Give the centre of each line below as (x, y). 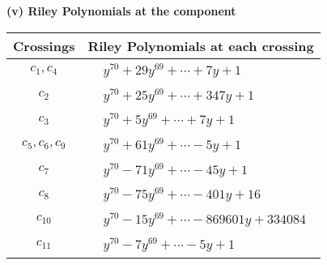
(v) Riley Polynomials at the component (121, 11)
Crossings (44, 45)
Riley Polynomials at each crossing (201, 45)
